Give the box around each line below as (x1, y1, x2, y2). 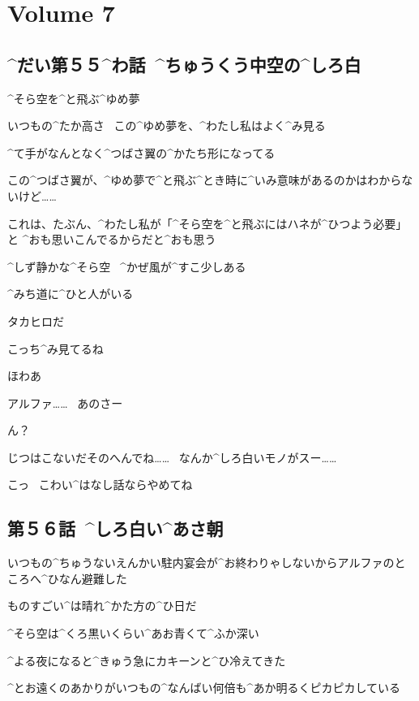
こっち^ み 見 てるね (7, 340, 104, 357)
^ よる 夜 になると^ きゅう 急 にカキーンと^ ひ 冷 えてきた (7, 651, 286, 669)
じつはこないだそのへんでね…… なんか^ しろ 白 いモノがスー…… (7, 448, 337, 465)
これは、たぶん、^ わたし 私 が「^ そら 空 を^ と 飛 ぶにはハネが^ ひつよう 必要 (7, 214, 396, 232)
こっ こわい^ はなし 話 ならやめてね (7, 476, 193, 493)
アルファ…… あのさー (7, 394, 123, 411)
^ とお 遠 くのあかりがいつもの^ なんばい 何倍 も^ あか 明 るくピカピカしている (7, 679, 400, 696)
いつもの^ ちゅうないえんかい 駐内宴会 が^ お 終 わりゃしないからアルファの (7, 554, 395, 571)
